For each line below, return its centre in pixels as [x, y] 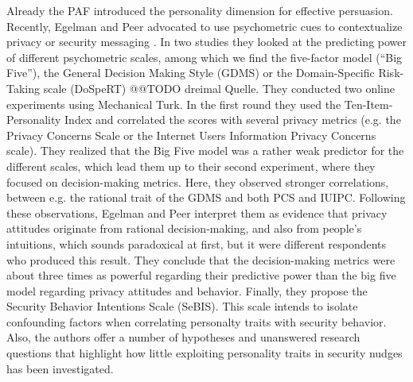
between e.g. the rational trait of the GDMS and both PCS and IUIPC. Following [206, 197]
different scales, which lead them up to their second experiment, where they [191, 166]
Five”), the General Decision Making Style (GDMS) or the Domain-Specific [191, 73]
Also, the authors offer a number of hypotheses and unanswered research [183, 337]
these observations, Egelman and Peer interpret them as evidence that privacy [197, 212]
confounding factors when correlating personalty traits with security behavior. [197, 321]
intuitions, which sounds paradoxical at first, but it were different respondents [197, 243]
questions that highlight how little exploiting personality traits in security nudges [205, 353]
